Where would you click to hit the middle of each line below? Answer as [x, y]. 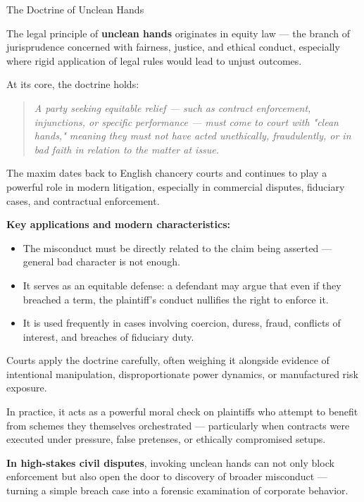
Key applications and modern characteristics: [119, 224]
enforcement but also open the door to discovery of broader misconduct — [167, 476]
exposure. [27, 388]
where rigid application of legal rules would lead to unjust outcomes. [154, 60]
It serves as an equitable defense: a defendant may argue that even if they [182, 285]
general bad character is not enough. [101, 262]
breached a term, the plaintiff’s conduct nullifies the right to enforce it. [176, 299]
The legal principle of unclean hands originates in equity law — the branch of [178, 33]
